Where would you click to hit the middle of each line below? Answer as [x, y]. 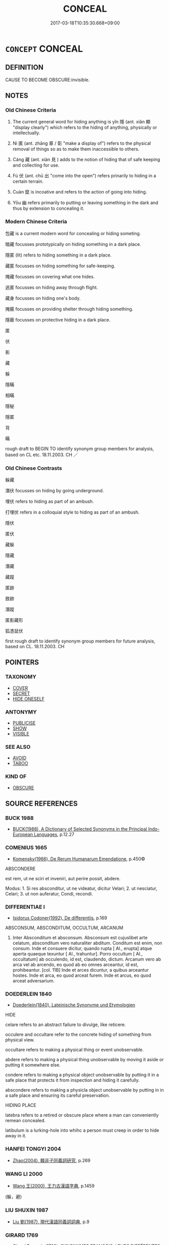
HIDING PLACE [21, 1105]
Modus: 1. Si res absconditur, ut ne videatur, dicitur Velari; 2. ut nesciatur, [81, 888]
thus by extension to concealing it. [48, 208]
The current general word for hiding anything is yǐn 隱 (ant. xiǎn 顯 [81, 122]
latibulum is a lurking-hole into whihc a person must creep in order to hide [82, 1130]
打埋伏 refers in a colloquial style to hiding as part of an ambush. [72, 512]
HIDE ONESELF [28, 698]
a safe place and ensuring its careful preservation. [58, 1096]
